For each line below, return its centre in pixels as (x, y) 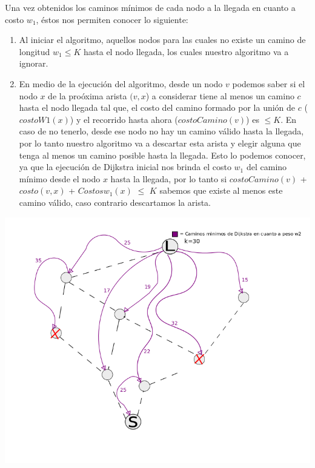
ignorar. (34, 63)
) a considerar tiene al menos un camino (220, 95)
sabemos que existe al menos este (221, 190)
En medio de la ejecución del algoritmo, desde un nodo (121, 83)
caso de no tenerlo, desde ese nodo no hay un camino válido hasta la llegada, (161, 131)
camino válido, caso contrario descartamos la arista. (115, 202)
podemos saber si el (269, 83)
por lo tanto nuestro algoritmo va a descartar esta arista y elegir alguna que (160, 143)
